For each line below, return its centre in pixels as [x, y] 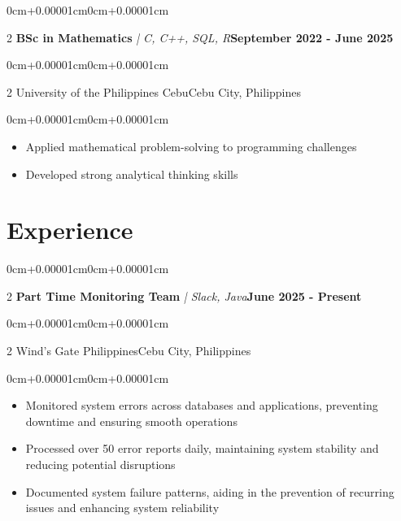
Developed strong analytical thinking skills [132, 174]
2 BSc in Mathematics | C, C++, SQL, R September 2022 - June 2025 [200, 37]
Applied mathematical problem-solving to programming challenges [191, 146]
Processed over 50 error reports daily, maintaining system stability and [202, 448]
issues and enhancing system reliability [122, 508]
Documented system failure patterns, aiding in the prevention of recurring [210, 491]
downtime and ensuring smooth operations [131, 421]
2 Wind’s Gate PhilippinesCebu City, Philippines [129, 351]
